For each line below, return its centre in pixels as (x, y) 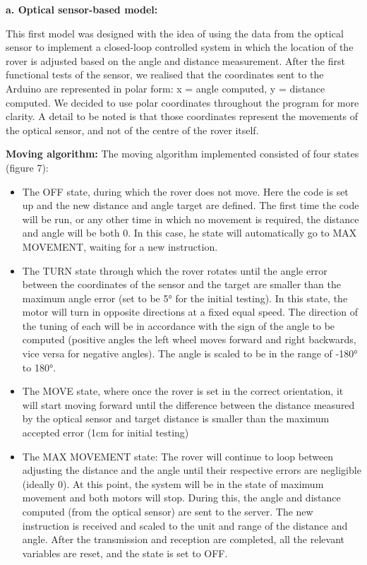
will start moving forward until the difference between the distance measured (188, 404)
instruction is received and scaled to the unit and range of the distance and (185, 525)
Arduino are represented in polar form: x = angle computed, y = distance (166, 88)
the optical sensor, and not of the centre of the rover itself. (132, 130)
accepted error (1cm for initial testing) (106, 433)
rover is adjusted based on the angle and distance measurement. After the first (175, 60)
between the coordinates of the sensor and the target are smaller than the (181, 284)
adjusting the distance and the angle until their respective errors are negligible (192, 470)
